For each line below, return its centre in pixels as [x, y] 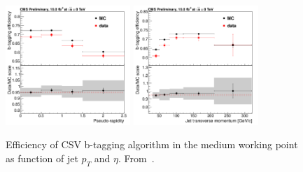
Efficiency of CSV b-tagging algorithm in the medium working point [152, 144]
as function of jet [42, 158]
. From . [136, 158]
